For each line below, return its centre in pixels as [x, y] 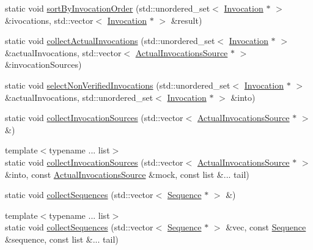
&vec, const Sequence [266, 227]
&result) [186, 20]
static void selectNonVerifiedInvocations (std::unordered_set [118, 85]
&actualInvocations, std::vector [63, 52]
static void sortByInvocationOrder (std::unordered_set [108, 8]
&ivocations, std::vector [49, 20]
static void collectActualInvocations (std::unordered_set [110, 41]
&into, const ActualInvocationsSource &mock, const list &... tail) [127, 174]
